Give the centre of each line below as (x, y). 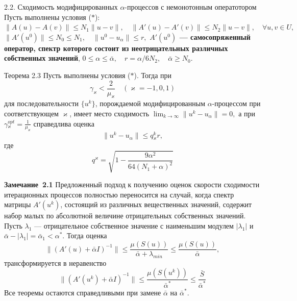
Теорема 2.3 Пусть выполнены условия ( (67, 75)
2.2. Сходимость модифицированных (61, 7)
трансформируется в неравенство (55, 262)
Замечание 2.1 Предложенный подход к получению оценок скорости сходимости (132, 184)
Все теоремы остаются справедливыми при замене (83, 293)
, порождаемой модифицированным (150, 103)
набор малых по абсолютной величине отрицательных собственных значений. (125, 216)
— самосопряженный (215, 36)
